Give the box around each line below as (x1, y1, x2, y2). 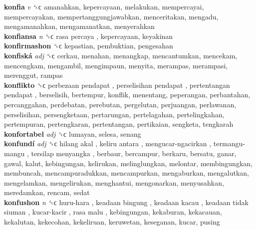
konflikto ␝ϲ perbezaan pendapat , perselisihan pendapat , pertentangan (4, 79, 230, 90)
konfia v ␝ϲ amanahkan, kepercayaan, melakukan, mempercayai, (4, 1, 204, 11)
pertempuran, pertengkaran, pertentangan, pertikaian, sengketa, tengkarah (4, 119, 234, 129)
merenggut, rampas (4, 70, 63, 80)
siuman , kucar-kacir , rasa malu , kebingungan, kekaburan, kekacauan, (4, 207, 222, 217)
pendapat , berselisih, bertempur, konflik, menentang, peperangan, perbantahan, (4, 89, 251, 100)
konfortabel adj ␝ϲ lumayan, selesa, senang (4, 128, 141, 139)
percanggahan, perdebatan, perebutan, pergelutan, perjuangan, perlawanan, (4, 99, 237, 109)
